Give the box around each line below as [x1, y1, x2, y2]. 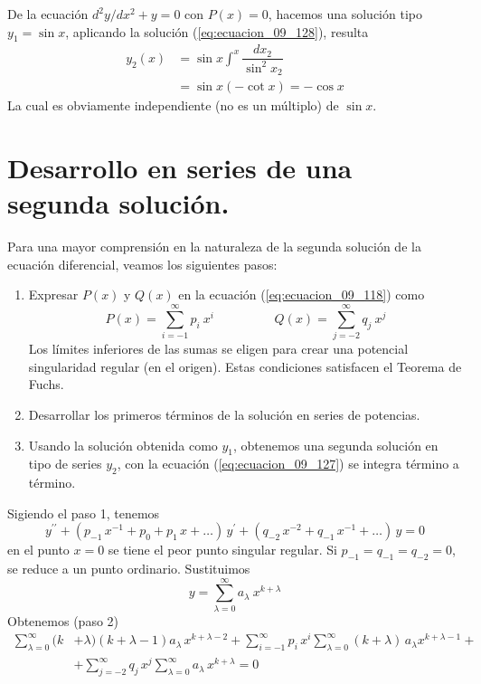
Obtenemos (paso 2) [7, 611, 119, 630]
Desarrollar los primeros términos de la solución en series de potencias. [28, 404, 420, 423]
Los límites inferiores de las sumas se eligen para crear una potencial [28, 339, 409, 358]
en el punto [7, 540, 70, 559]
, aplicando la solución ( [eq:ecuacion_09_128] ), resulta [65, 22, 369, 41]
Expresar [28, 285, 79, 304]
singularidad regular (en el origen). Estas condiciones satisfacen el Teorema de [28, 356, 462, 375]
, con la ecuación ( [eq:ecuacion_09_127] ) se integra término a [117, 454, 459, 473]
